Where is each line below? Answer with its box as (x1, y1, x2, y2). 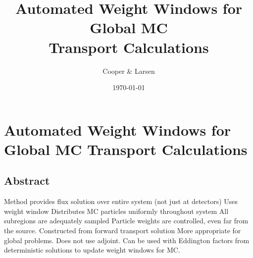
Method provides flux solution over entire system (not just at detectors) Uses (4, 196, 238, 206)
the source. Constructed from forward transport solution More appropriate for (4, 225, 241, 236)
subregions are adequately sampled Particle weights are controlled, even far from (4, 215, 249, 226)
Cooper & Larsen (102, 65, 155, 76)
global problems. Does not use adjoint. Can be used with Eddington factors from (4, 235, 250, 245)
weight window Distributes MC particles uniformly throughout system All (4, 206, 229, 216)
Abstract (4, 173, 50, 188)
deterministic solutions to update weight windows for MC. (4, 245, 180, 255)
